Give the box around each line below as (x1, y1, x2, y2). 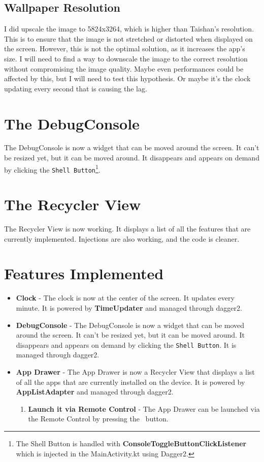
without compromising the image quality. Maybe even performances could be (4, 63, 244, 74)
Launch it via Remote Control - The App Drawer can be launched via (28, 403, 260, 414)
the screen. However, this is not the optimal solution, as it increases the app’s (4, 43, 245, 54)
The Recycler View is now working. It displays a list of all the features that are (4, 223, 251, 234)
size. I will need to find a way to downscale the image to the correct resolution (4, 53, 248, 63)
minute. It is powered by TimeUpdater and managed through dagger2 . (16, 303, 242, 313)
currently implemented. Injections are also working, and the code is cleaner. (4, 233, 240, 244)
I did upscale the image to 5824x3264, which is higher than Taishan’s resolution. (4, 23, 254, 34)
